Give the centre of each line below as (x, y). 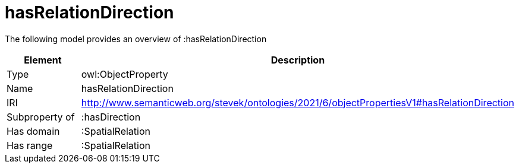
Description (298, 60)
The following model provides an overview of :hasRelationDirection (136, 39)
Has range (30, 145)
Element (43, 60)
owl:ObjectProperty (125, 74)
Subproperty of (41, 117)
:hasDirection (111, 117)
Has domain (33, 131)
